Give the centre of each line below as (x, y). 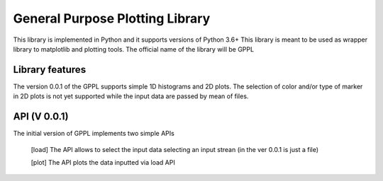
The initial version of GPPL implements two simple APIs (94, 134)
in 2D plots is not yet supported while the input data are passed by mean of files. (131, 96)
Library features (50, 70)
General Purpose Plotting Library (112, 18)
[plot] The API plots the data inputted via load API (103, 162)
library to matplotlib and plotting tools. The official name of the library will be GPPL (134, 49)
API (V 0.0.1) (41, 117)
